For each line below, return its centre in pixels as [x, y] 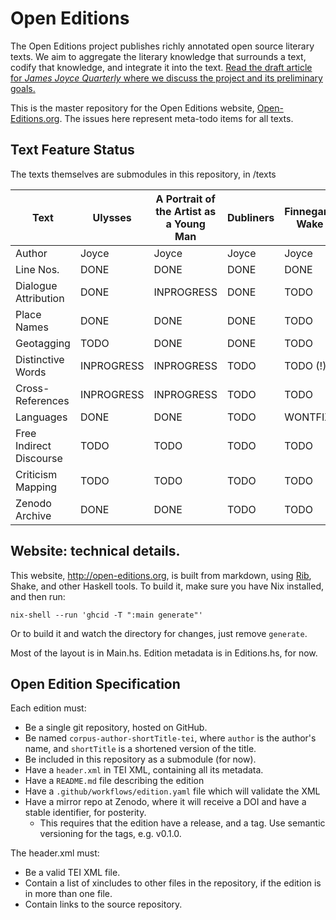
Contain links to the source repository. [103, 904]
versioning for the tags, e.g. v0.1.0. [110, 834]
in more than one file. [68, 894]
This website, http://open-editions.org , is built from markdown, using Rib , [161, 575]
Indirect [33, 445]
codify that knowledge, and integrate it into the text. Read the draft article [161, 67]
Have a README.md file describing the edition [114, 781]
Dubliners [250, 217]
